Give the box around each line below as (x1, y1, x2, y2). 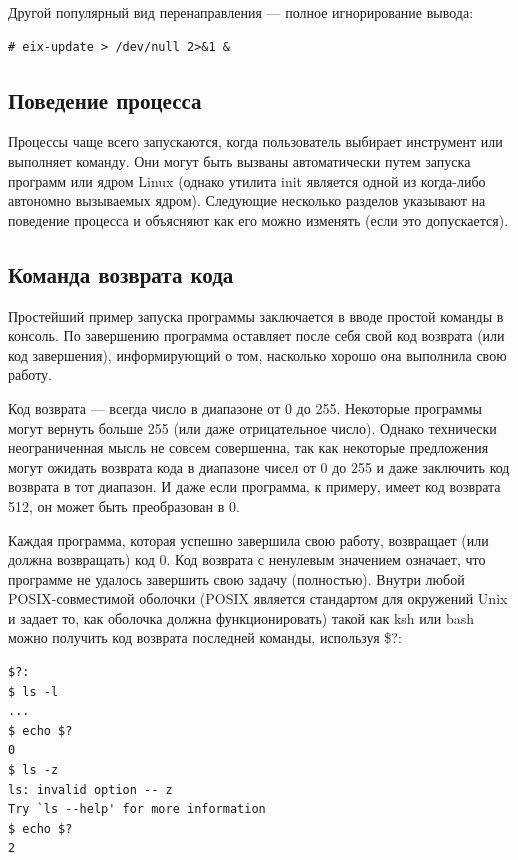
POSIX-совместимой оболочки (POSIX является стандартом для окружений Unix (8, 588, 508, 609)
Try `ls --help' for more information (8, 802, 266, 817)
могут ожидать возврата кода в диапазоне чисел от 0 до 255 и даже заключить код (8, 456, 510, 477)
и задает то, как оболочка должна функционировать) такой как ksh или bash (8, 607, 474, 628)
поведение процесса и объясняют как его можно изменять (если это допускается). (8, 209, 509, 230)
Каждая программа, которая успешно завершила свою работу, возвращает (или (8, 529, 489, 550)
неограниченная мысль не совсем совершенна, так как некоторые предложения (8, 437, 489, 458)
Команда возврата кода (8, 258, 234, 289)
